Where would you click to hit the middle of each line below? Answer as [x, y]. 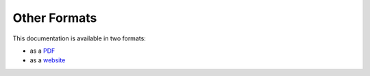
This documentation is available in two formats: [79, 38]
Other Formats [55, 18]
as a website [48, 60]
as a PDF [42, 51]
